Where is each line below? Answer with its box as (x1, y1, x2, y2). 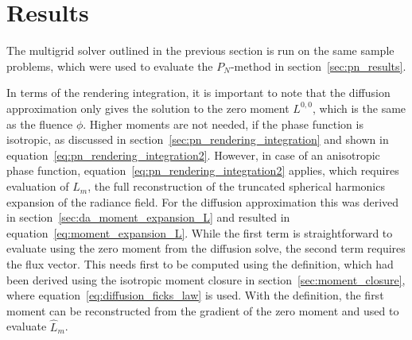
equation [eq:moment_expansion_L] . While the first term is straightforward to (6, 224, 393, 241)
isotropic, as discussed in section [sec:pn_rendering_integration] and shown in (6, 131, 389, 148)
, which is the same (312, 99, 406, 116)
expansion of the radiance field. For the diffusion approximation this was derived (6, 193, 399, 210)
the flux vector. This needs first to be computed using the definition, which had (6, 256, 394, 272)
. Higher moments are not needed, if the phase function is (83, 115, 363, 132)
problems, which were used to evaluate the (6, 57, 213, 74)
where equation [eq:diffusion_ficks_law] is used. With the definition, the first (6, 287, 384, 303)
